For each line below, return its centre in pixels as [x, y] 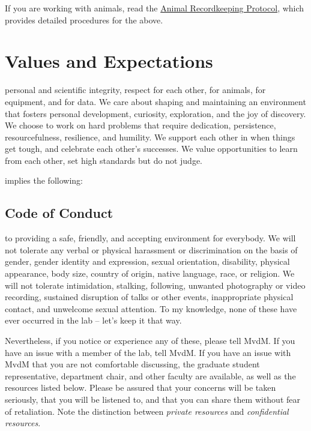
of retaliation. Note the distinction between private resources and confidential [147, 411]
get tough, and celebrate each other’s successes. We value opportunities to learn [151, 149]
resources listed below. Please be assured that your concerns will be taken [140, 387]
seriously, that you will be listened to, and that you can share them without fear [153, 399]
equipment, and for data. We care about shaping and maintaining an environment [155, 101]
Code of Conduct [59, 213]
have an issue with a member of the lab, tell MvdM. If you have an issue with [148, 352]
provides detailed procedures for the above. [84, 20]
